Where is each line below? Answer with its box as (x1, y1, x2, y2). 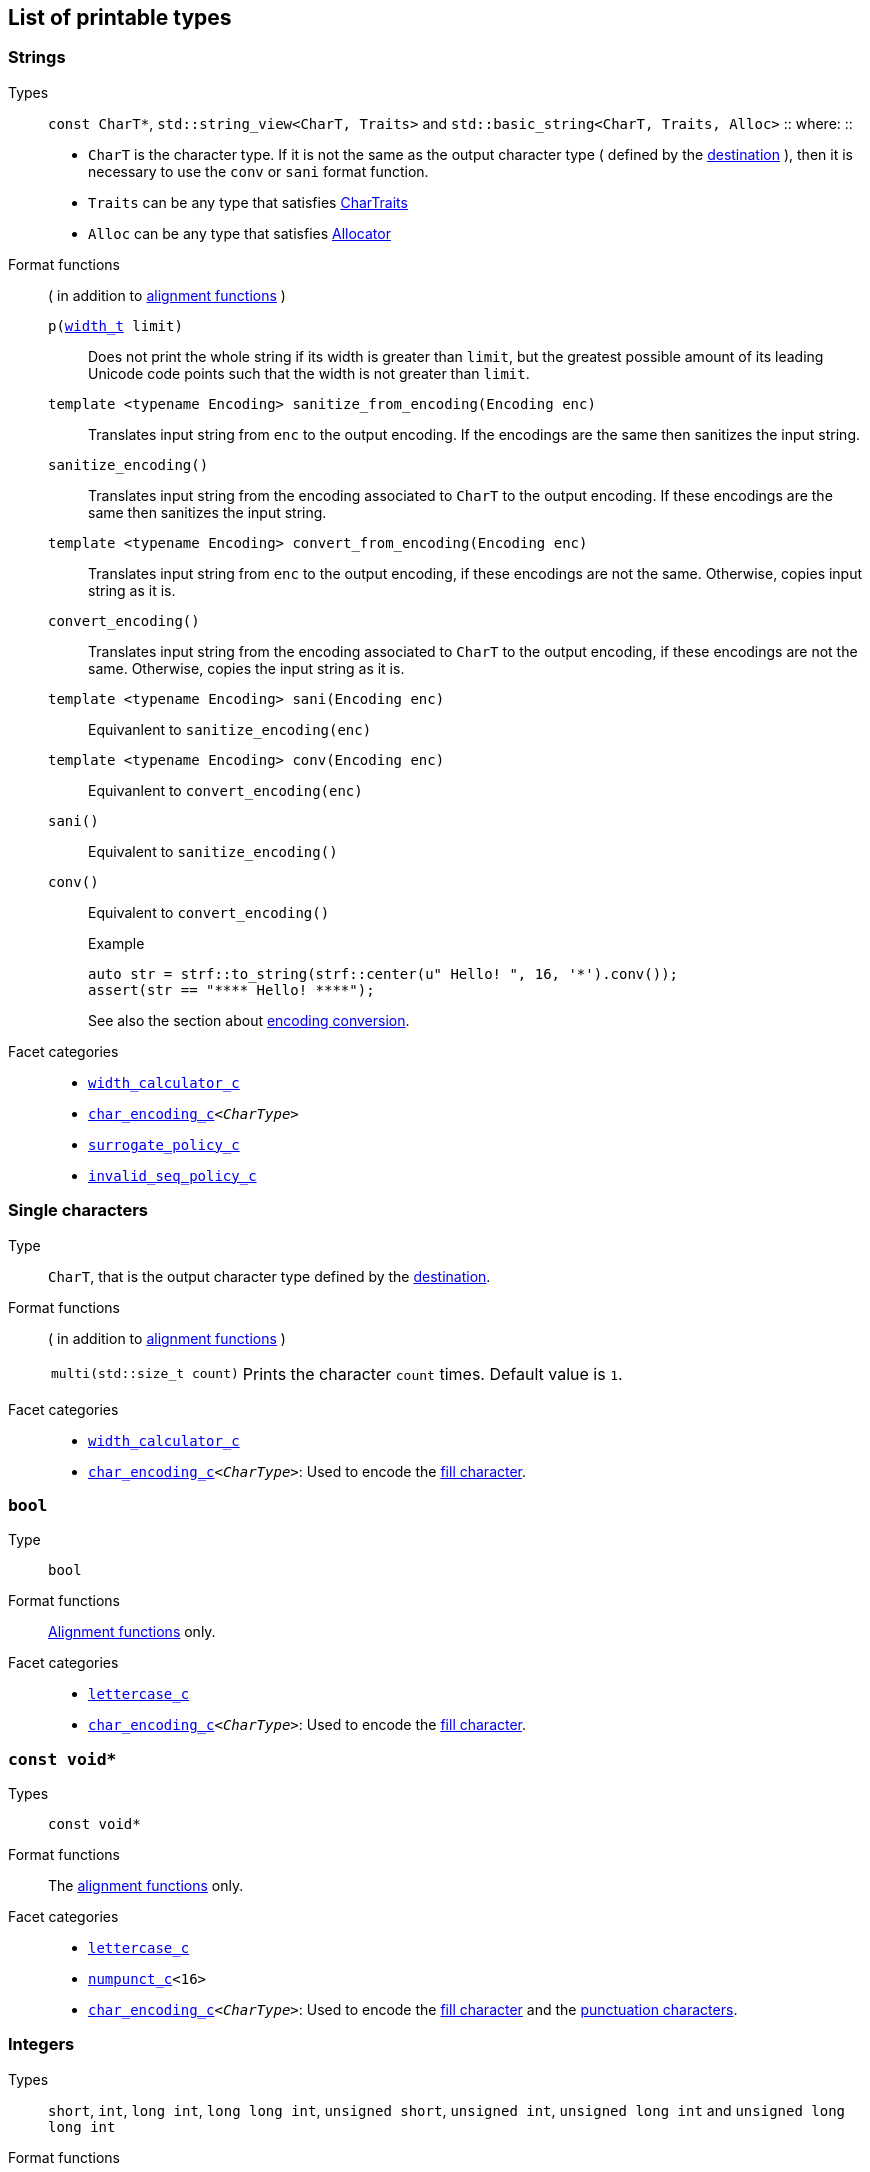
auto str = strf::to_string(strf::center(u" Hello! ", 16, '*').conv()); (88, 965, 679, 982)
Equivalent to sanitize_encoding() (88, 842, 338, 860)
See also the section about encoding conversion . (88, 1011, 410, 1029)
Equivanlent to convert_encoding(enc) (88, 781, 363, 799)
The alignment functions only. (48, 1877, 244, 1895)
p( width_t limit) (48, 317, 183, 334)
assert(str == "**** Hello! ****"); (88, 981, 375, 998)
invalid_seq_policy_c (88, 1167, 257, 1184)
